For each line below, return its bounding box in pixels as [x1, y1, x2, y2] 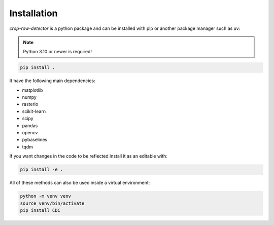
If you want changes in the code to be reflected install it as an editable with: [9, 153, 167, 159]
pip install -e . [20, 167, 63, 172]
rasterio [22, 101, 39, 107]
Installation [9, 8, 58, 19]
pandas [22, 122, 38, 129]
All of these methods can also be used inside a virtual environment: [9, 180, 150, 186]
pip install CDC [20, 207, 61, 213]
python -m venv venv [20, 193, 71, 199]
